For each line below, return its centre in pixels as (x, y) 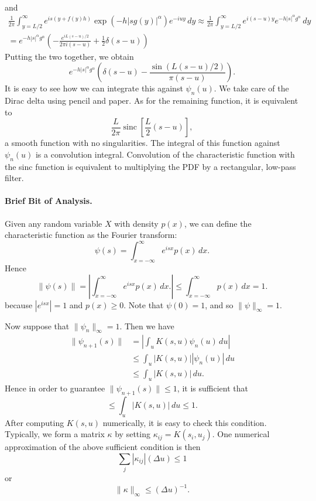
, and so (219, 304)
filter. (14, 178)
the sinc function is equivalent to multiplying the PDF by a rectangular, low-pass (150, 166)
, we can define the (218, 223)
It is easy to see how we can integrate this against (94, 88)
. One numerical (241, 434)
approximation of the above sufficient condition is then (103, 447)
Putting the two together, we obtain (69, 56)
